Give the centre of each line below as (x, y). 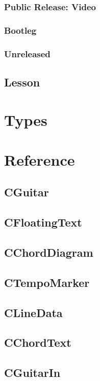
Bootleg (20, 30)
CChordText (38, 342)
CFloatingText (43, 222)
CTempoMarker (47, 282)
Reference (40, 159)
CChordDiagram (49, 252)
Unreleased (27, 53)
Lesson (22, 82)
